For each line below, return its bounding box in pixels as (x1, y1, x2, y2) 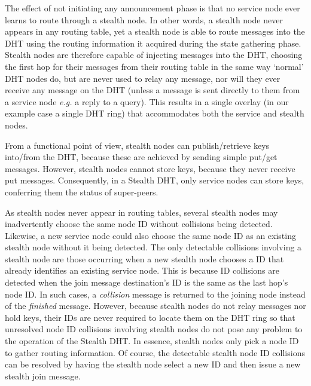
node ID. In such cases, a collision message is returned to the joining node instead (5, 287, 306, 300)
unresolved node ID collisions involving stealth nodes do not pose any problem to (5, 323, 303, 335)
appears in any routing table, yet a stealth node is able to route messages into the (5, 25, 305, 38)
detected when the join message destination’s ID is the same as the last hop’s (5, 276, 288, 289)
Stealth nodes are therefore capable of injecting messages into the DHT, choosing (5, 48, 303, 61)
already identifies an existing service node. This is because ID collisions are (5, 264, 280, 277)
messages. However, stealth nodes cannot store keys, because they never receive (5, 162, 295, 174)
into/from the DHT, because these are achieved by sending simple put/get (5, 151, 278, 163)
